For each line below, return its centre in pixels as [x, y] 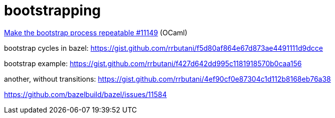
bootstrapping [53, 10]
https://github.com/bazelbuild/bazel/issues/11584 [85, 94]
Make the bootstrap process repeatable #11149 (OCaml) [96, 32]
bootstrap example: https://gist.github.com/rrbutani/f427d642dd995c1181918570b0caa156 [153, 63]
